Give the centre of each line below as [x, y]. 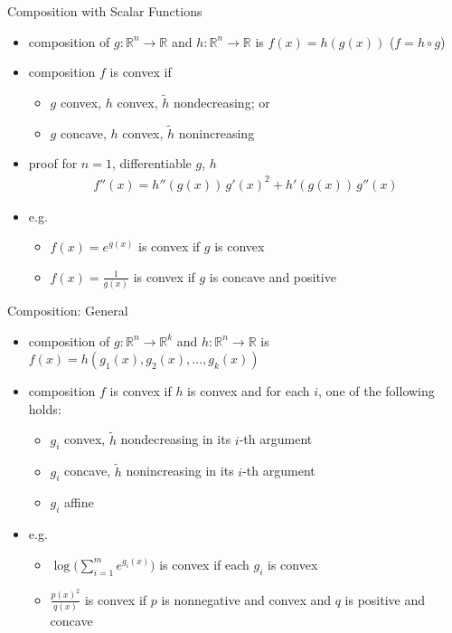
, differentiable [151, 163]
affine [79, 502]
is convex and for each [249, 391]
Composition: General [68, 311]
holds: [45, 408]
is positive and [385, 599]
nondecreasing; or [221, 102]
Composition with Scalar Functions [105, 11]
